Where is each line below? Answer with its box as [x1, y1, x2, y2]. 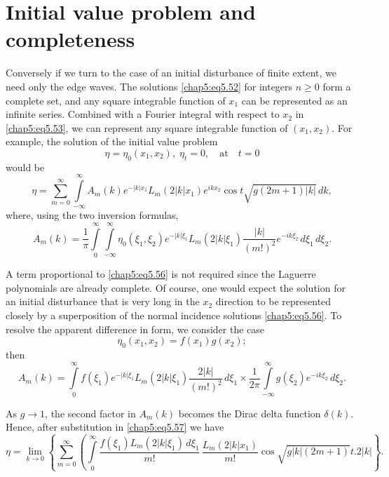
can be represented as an [241, 93, 348, 107]
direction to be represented [215, 294, 332, 309]
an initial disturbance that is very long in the [6, 294, 200, 309]
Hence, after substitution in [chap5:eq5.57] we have [6, 419, 224, 434]
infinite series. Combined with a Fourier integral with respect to [6, 107, 280, 121]
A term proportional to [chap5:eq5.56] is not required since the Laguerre [6, 267, 316, 281]
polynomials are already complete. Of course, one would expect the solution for [6, 280, 346, 295]
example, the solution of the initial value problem [6, 134, 218, 149]
